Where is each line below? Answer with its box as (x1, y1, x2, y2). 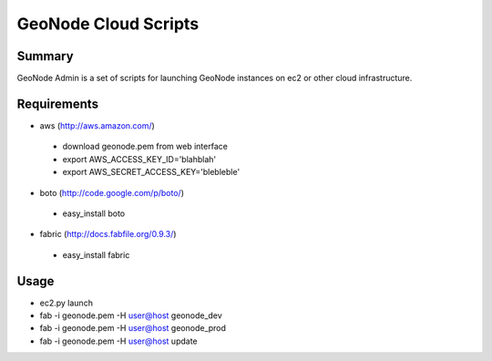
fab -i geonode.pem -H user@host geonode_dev (39, 310, 222, 321)
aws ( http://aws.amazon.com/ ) (39, 119, 155, 131)
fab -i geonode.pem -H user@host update (39, 335, 198, 346)
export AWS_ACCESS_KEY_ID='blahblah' (62, 153, 217, 164)
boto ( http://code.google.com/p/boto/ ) (39, 187, 184, 198)
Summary (16, 48, 74, 64)
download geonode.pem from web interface (62, 141, 228, 152)
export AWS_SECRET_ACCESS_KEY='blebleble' (62, 167, 241, 178)
